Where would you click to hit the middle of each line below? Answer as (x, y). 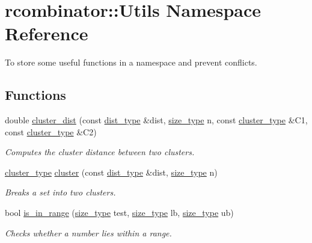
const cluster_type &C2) (51, 131)
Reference (47, 33)
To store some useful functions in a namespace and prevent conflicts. (131, 62)
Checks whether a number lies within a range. (88, 232)
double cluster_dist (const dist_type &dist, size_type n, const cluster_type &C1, (156, 120)
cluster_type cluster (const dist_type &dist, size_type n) (111, 172)
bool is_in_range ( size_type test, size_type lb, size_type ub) (119, 213)
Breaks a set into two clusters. (60, 192)
